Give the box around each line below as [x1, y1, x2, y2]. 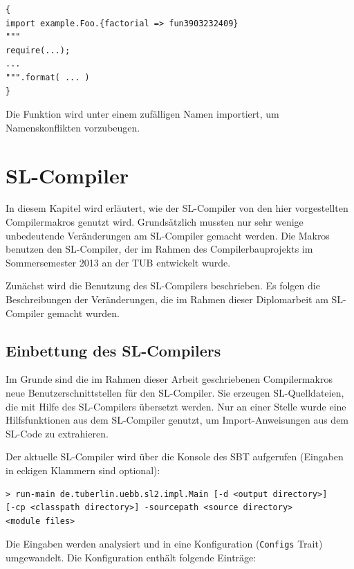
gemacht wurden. [47, 305, 120, 320]
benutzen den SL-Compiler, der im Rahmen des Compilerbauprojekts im [6, 242, 313, 256]
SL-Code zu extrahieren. [6, 426, 109, 440]
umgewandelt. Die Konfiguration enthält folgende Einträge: [6, 550, 257, 565]
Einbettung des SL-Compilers [6, 339, 221, 361]
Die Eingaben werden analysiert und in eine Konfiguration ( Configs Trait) [6, 536, 323, 551]
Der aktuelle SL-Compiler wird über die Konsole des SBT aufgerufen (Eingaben [6, 449, 344, 464]
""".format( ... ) [6, 72, 90, 82]
